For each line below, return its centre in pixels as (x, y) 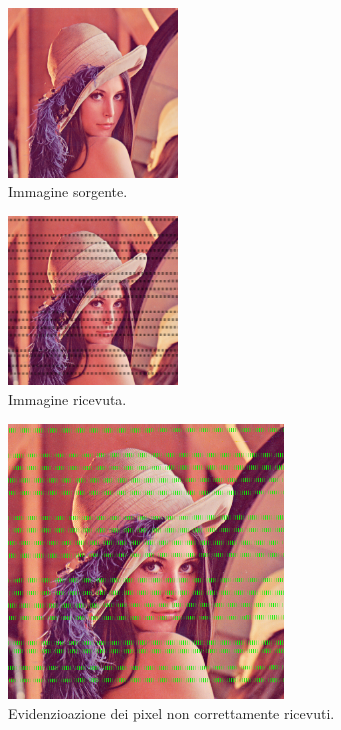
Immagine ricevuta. (67, 398)
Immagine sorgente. (68, 191)
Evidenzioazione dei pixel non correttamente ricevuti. (171, 712)
